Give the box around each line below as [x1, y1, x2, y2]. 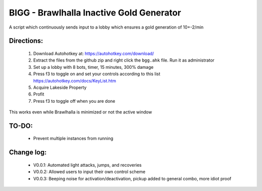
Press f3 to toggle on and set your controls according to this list [33, 71, 161, 77]
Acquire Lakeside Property [33, 84, 87, 90]
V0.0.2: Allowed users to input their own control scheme [33, 169, 146, 175]
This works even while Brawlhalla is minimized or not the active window [9, 109, 152, 115]
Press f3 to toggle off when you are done [33, 98, 115, 104]
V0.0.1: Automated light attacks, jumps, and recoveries [33, 162, 142, 168]
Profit [33, 91, 45, 97]
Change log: [9, 148, 47, 157]
